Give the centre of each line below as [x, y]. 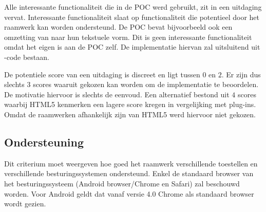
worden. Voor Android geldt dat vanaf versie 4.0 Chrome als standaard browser [129, 193]
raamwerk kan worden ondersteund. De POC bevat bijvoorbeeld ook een [118, 27]
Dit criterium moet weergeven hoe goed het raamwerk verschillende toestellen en [131, 163]
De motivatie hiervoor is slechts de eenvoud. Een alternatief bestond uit [117, 94]
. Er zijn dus [241, 74]
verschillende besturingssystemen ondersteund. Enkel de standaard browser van [129, 173]
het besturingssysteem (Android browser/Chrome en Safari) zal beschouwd [122, 183]
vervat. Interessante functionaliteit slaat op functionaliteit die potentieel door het [132, 17]
